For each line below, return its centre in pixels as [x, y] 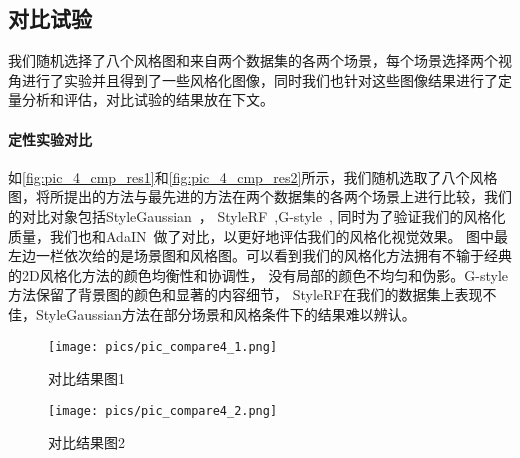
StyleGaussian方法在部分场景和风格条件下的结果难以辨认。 [225, 313]
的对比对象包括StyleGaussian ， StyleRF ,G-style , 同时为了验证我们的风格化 [257, 215]
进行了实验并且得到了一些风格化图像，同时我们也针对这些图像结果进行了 [259, 79]
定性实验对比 [50, 138]
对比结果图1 [86, 378]
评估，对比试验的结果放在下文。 [168, 99]
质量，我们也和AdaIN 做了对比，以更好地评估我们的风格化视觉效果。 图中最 [258, 235]
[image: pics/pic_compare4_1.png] [163, 346]
